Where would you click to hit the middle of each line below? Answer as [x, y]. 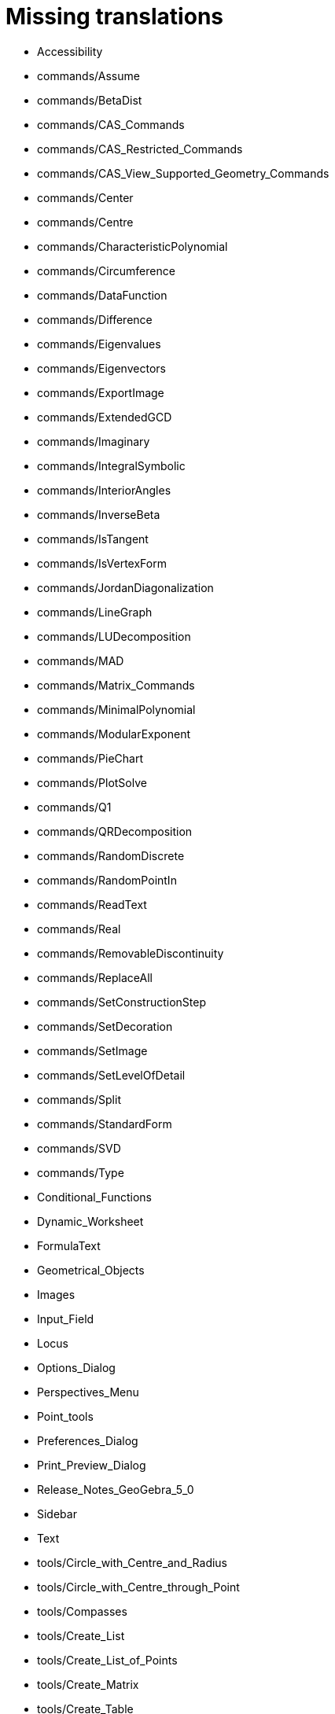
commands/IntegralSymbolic [111, 465]
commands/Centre [85, 222]
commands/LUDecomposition [114, 636]
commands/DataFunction [102, 295]
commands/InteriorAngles [104, 490]
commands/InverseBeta [99, 514]
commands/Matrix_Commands [116, 685]
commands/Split [79, 1099]
